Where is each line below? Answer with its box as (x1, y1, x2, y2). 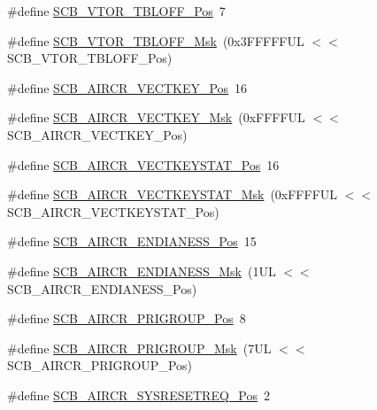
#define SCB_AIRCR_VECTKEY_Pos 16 (7, 78, 248, 97)
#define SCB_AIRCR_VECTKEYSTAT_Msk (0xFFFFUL (7, 185, 338, 204)
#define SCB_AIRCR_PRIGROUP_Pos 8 (7, 309, 246, 328)
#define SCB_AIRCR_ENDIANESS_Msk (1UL (7, 261, 276, 280)
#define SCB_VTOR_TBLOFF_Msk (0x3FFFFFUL (7, 31, 304, 50)
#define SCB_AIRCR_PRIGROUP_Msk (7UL (7, 338, 272, 357)
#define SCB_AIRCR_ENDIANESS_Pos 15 (7, 232, 257, 251)
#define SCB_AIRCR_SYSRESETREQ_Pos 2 (7, 385, 271, 404)
